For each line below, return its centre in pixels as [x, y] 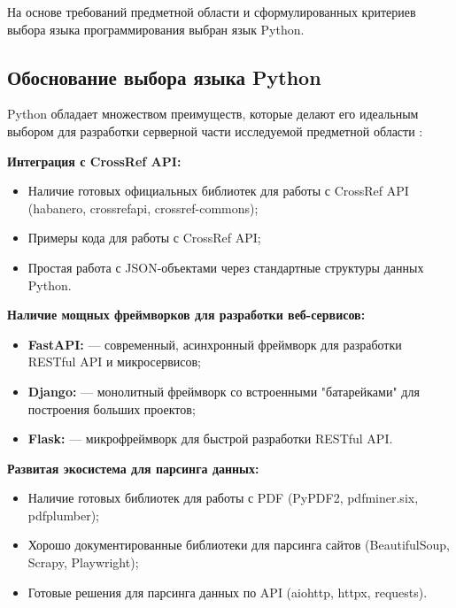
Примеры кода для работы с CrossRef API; [144, 238]
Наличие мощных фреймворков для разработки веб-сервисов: [186, 315]
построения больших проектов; [112, 408]
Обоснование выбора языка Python [164, 77]
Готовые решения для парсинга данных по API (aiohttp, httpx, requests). [228, 592]
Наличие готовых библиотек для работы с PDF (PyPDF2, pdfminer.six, [223, 498]
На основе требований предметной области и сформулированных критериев [212, 12]
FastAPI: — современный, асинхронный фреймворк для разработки [215, 344]
